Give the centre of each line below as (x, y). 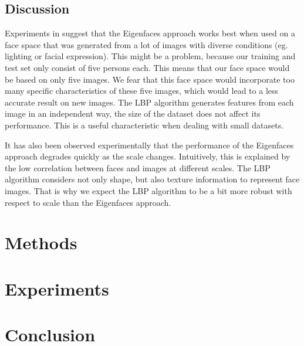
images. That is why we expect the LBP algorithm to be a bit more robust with (148, 190)
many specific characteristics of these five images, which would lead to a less (142, 91)
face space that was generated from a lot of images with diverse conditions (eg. (146, 44)
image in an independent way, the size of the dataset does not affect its (133, 113)
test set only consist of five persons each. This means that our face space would (147, 67)
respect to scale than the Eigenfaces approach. (88, 202)
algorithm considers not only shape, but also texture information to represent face (152, 179)
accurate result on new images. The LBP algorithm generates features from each (149, 102)
